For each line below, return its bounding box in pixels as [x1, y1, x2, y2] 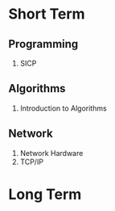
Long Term [8, 185, 82, 203]
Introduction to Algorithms [19, 103, 107, 113]
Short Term [8, 5, 86, 23]
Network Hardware [19, 148, 84, 158]
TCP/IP [19, 157, 44, 167]
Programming [8, 37, 79, 51]
